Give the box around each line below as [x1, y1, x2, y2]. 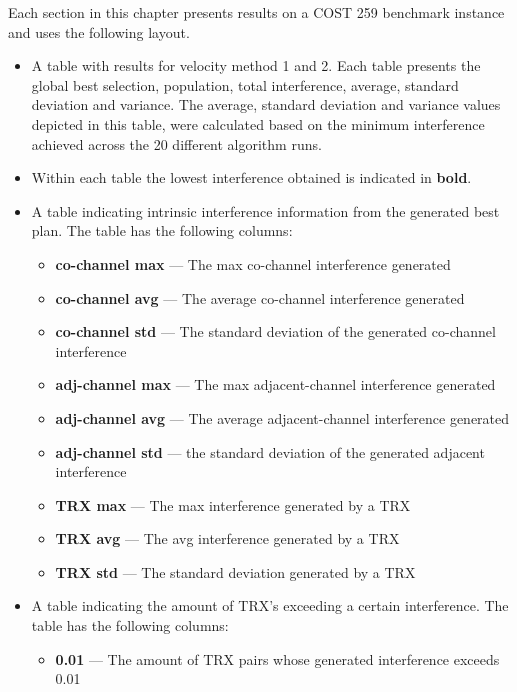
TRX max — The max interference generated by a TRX [55, 494, 411, 515]
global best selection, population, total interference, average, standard [31, 74, 459, 95]
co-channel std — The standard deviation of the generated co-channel [55, 321, 496, 342]
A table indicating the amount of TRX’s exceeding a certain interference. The [31, 595, 509, 616]
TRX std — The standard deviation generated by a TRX [55, 561, 416, 582]
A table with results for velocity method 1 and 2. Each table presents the [31, 55, 481, 76]
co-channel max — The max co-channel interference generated [55, 253, 451, 274]
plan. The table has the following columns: [31, 220, 293, 241]
